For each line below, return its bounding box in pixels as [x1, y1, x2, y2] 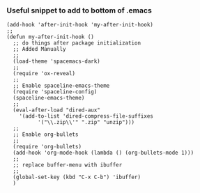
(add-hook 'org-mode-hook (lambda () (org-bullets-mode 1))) [13, 149, 194, 157]
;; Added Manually [13, 46, 67, 53]
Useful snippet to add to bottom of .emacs [6, 6, 153, 15]
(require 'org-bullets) [13, 144, 82, 150]
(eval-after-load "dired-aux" [13, 107, 100, 114]
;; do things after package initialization [13, 40, 141, 47]
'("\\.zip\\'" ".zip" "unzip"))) [37, 119, 135, 126]
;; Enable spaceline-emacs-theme [13, 82, 110, 89]
